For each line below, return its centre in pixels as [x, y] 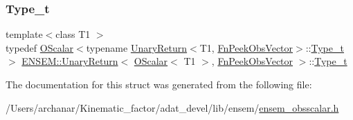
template [24, 34]
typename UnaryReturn [137, 47]
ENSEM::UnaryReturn [70, 61]
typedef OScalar [40, 47]
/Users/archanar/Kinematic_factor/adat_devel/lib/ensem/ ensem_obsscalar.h [172, 107]
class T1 [73, 34]
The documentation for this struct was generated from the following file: [159, 84]
